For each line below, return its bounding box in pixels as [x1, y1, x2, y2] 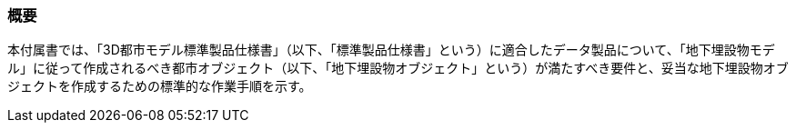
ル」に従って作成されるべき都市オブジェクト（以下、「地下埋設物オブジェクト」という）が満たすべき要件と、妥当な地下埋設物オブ [7, 60, 789, 76]
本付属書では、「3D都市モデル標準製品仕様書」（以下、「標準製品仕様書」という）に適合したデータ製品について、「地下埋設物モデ [7, 42, 775, 58]
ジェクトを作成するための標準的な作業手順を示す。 [7, 78, 312, 95]
